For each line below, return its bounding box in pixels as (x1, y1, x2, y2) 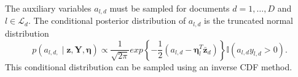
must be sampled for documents (109, 2, 230, 14)
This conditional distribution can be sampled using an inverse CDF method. (5, 60, 292, 73)
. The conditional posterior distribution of (28, 14, 186, 27)
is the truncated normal (204, 14, 293, 27)
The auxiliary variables (5, 2, 92, 14)
